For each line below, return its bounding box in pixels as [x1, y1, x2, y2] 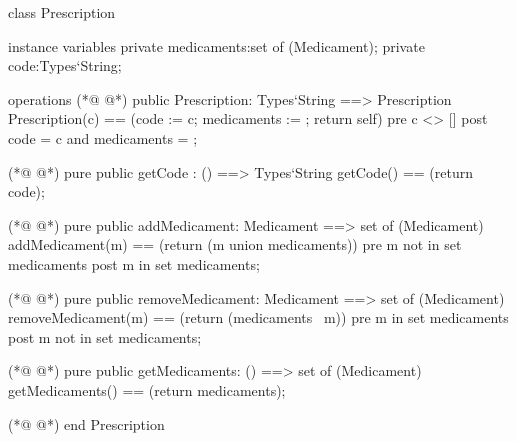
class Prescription [8, 2, 116, 22]
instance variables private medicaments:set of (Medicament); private [8, 35, 425, 56]
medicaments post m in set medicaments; [8, 253, 260, 274]
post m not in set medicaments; [8, 326, 202, 347]
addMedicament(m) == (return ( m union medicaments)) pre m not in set [8, 234, 462, 255]
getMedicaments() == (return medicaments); [8, 379, 286, 400]
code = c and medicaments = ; [8, 127, 198, 148]
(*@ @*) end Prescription [8, 413, 165, 434]
